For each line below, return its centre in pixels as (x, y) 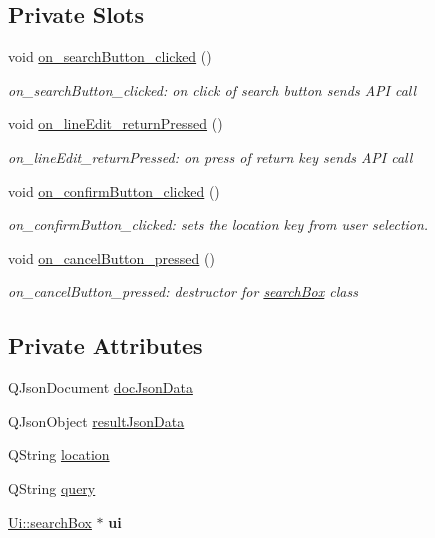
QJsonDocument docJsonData (100, 387)
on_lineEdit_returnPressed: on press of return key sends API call (210, 156)
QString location (59, 454)
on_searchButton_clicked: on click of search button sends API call (212, 89)
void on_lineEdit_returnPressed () (115, 123)
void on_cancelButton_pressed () (111, 257)
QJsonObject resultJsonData (96, 420)
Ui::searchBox (50, 521)
